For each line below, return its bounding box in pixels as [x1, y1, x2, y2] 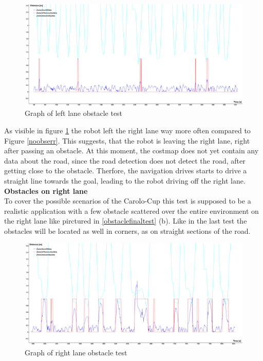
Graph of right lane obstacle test [25, 347, 127, 357]
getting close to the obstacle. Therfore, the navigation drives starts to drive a [4, 165, 247, 176]
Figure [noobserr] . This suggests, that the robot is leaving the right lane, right [4, 135, 250, 146]
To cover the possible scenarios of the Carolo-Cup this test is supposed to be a [4, 195, 251, 206]
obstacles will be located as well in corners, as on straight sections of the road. [4, 225, 251, 236]
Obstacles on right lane [4, 185, 88, 196]
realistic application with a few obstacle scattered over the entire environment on [4, 205, 259, 216]
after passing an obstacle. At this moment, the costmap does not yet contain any [4, 145, 259, 156]
